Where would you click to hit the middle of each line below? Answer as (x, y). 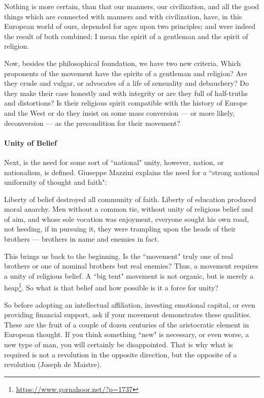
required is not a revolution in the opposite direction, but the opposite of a (121, 354)
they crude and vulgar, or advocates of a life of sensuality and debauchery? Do (127, 83)
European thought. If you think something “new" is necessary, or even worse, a (127, 334)
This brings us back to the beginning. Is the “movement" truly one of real (119, 256)
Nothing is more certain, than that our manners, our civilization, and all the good (132, 6)
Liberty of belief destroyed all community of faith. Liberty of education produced (130, 199)
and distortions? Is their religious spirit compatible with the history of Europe (126, 103)
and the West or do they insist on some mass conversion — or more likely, (120, 112)
